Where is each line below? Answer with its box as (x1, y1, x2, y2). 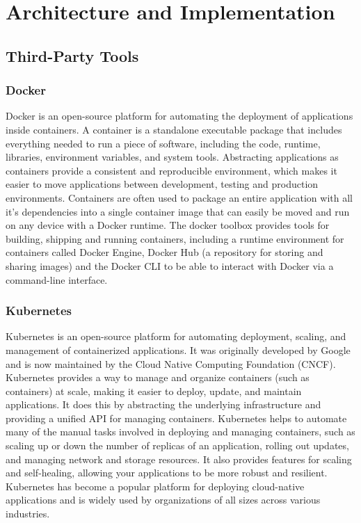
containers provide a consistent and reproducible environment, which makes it (6, 163, 337, 177)
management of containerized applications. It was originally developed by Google (6, 342, 351, 357)
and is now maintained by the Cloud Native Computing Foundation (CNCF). (6, 356, 336, 371)
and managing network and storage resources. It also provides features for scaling (6, 451, 352, 466)
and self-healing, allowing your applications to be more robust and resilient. (6, 465, 328, 480)
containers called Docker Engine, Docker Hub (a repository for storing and (6, 245, 323, 259)
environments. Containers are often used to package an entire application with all (6, 190, 353, 204)
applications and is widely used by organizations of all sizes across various (6, 492, 321, 507)
